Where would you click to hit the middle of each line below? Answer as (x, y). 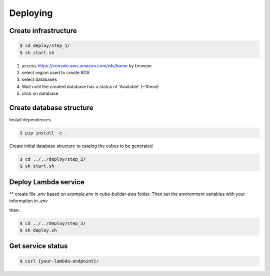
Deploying (31, 13)
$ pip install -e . (43, 133)
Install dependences (30, 120)
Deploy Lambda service (47, 182)
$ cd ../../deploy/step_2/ (53, 159)
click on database (40, 94)
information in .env (28, 201)
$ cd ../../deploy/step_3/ (53, 223)
